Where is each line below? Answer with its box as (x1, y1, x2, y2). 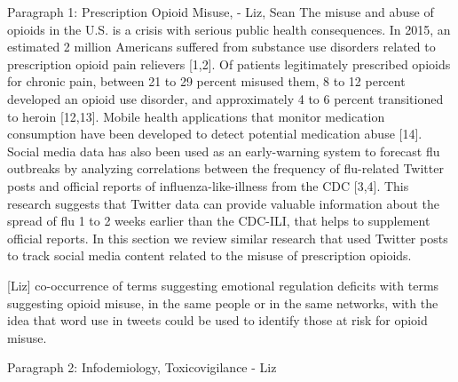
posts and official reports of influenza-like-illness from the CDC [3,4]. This (7, 176, 409, 195)
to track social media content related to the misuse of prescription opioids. (7, 246, 412, 265)
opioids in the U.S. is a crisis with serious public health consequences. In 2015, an (7, 20, 451, 38)
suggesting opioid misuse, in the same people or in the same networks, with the (7, 293, 438, 312)
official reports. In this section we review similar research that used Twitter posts (7, 228, 448, 247)
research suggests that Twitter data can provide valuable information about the (7, 194, 440, 212)
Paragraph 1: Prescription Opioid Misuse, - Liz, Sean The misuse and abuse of (7, 3, 434, 20)
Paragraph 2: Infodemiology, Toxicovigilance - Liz (7, 358, 277, 377)
